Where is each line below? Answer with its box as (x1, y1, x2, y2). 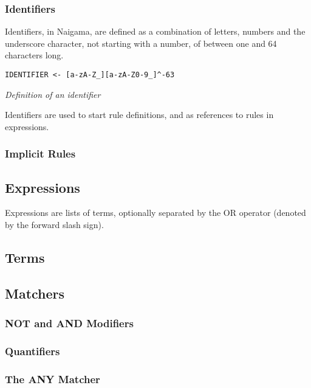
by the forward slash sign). (5, 218, 104, 231)
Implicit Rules (5, 146, 76, 161)
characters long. (5, 49, 64, 61)
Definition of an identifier (5, 88, 101, 100)
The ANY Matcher (5, 371, 100, 386)
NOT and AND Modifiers (5, 316, 134, 331)
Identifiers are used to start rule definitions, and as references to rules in (5, 108, 274, 121)
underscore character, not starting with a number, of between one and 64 (5, 36, 277, 49)
